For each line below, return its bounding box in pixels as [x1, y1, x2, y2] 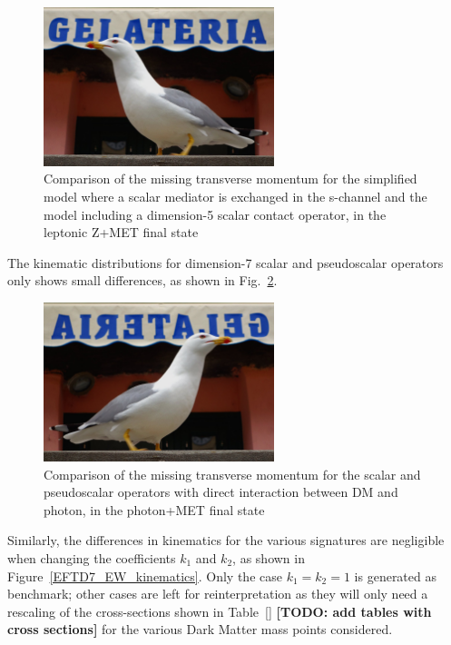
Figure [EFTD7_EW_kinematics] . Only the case [7, 566, 282, 585]
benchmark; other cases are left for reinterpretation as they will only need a [7, 584, 428, 603]
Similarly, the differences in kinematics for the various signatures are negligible [7, 531, 445, 550]
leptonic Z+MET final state [44, 223, 199, 242]
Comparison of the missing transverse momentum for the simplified [44, 169, 417, 188]
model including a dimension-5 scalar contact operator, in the [44, 204, 387, 223]
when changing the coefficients [7, 548, 176, 567]
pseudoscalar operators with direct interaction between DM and [44, 482, 398, 501]
